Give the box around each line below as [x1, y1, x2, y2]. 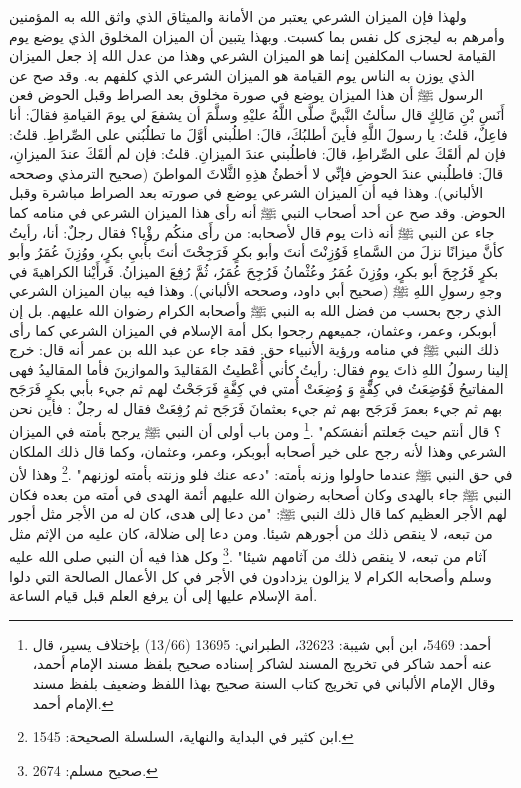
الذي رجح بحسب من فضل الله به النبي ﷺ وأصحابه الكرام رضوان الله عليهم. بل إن [9, 299, 502, 320]
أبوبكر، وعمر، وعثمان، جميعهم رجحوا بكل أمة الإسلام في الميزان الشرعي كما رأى [9, 319, 497, 340]
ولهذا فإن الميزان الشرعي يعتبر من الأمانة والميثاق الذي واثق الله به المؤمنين [9, 6, 467, 26]
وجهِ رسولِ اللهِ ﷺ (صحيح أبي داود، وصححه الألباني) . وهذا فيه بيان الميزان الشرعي [9, 280, 502, 301]
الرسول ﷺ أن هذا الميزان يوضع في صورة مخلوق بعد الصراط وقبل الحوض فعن [9, 84, 484, 105]
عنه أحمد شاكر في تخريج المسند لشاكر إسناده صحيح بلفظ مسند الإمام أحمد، [32, 653, 493, 674]
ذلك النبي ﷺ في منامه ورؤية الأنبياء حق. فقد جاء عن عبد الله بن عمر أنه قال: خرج [9, 339, 499, 360]
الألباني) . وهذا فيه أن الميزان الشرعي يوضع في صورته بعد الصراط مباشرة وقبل [9, 182, 484, 203]
